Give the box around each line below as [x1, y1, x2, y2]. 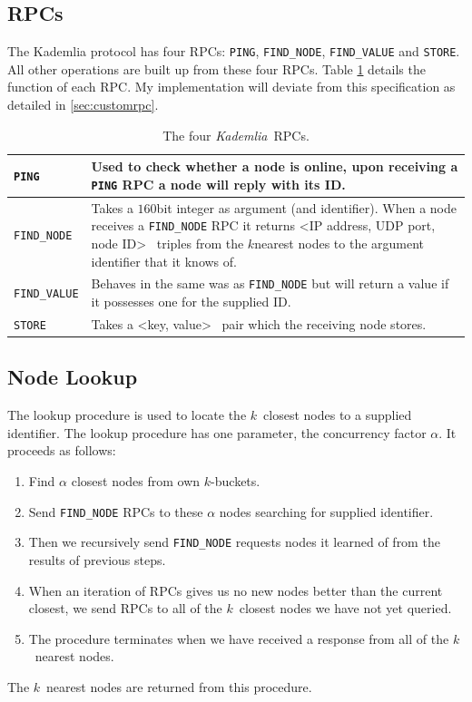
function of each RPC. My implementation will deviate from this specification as [7, 77, 456, 96]
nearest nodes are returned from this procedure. [46, 677, 312, 696]
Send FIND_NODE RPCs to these [28, 502, 203, 521]
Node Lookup [7, 363, 138, 391]
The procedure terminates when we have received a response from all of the [28, 629, 449, 648]
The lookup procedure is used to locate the [7, 405, 247, 424]
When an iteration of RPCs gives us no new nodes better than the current [28, 580, 443, 600]
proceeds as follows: [7, 441, 116, 460]
